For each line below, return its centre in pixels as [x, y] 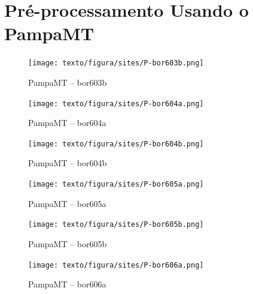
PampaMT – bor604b [68, 163]
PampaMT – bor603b [68, 82]
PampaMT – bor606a [67, 284]
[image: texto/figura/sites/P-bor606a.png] [116, 265]
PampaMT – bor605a [67, 203]
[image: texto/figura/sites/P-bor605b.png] [116, 225]
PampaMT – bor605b [68, 243]
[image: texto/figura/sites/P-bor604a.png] [116, 103]
